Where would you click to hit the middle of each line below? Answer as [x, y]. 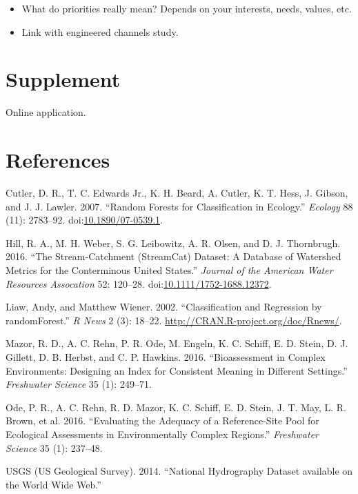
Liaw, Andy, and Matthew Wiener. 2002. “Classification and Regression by [164, 307]
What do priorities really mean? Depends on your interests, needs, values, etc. [187, 8]
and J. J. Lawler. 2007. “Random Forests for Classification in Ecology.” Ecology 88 [179, 206]
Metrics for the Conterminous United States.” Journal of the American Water [169, 270]
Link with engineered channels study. [100, 31]
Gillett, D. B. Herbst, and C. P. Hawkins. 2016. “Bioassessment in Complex [166, 356]
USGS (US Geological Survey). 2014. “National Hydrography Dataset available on [179, 471]
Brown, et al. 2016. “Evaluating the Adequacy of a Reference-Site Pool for [162, 421]
